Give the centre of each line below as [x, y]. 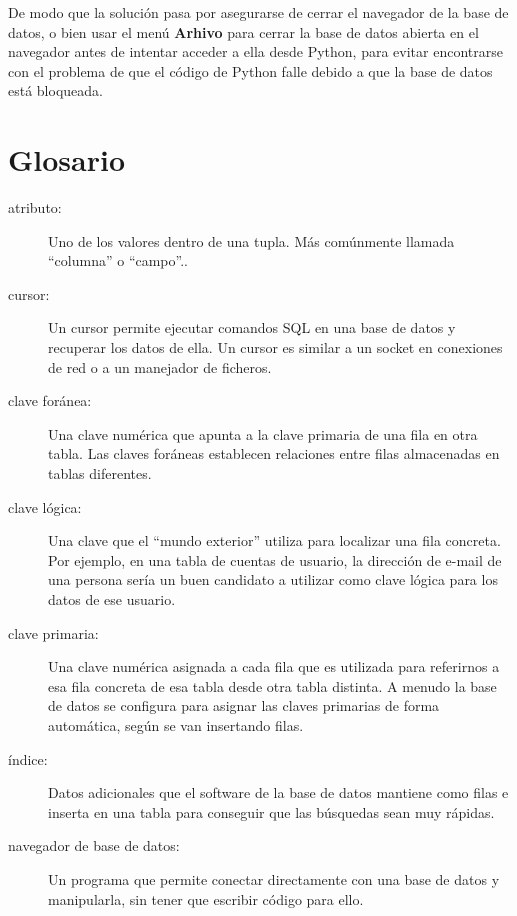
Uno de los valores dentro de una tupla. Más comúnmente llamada [251, 240]
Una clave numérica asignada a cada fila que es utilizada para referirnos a [274, 666]
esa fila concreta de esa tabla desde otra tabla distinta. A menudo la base [272, 685]
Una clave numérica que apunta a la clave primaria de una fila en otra [263, 433]
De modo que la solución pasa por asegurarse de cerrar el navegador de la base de [258, 12]
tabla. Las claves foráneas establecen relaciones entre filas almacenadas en [274, 453]
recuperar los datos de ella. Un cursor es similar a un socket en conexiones [275, 347]
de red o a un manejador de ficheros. [160, 366]
